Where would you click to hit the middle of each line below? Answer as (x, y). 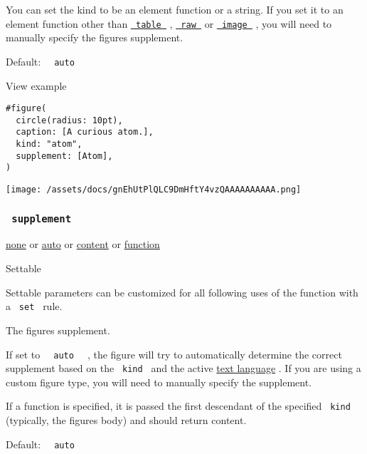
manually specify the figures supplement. (95, 37)
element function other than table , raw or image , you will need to (169, 23)
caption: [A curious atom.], (85, 132)
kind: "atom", (49, 144)
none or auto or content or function (83, 244)
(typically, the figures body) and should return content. (126, 420)
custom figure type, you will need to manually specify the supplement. (159, 382)
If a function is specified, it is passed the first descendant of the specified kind (178, 406)
